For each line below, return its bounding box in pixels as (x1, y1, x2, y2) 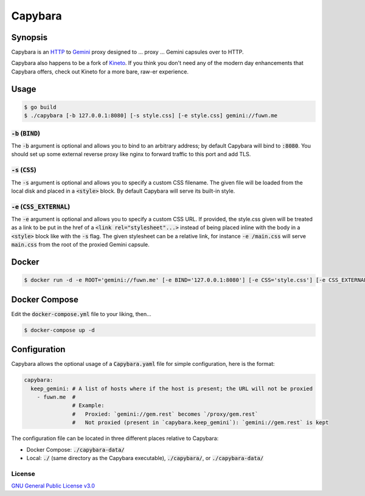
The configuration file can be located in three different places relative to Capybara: (11, 435, 219, 442)
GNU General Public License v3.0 (11, 482, 96, 489)
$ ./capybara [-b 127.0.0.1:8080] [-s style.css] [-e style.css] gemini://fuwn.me (24, 112, 278, 119)
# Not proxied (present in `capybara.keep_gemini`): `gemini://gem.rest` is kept (72, 419, 329, 426)
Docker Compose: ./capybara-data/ (26, 446, 125, 453)
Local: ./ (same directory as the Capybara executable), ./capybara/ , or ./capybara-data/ (26, 454, 264, 461)
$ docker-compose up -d (24, 326, 96, 334)
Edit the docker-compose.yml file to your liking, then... (11, 310, 151, 317)
